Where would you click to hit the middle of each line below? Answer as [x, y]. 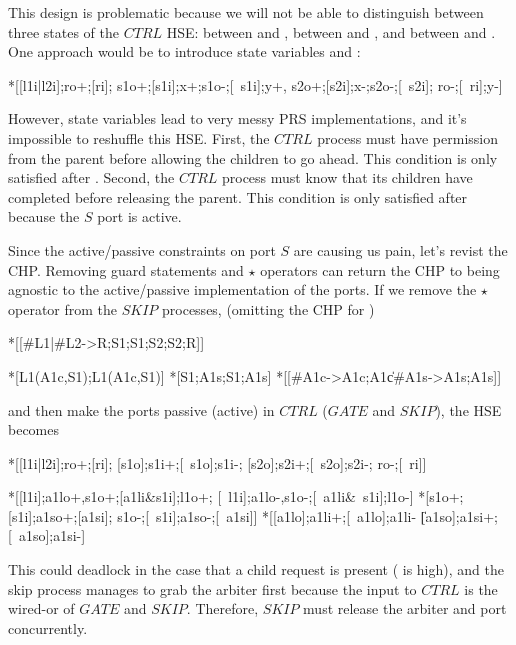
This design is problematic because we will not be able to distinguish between [246, 12]
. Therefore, [222, 608]
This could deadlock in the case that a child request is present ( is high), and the [256, 569]
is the [481, 588]
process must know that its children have [347, 177]
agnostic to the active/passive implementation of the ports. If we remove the [242, 289]
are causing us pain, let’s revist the [400, 249]
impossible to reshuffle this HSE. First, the [139, 137]
